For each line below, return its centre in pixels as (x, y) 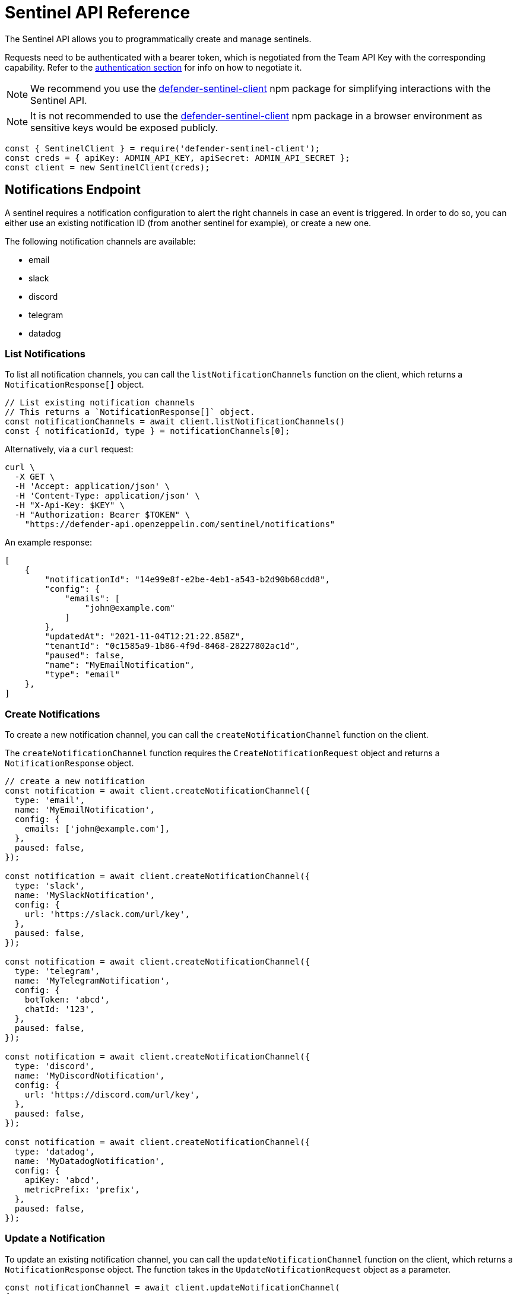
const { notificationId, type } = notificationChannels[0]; (148, 431)
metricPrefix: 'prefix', (82, 1190)
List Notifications (45, 353)
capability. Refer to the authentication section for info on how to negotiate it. (153, 67)
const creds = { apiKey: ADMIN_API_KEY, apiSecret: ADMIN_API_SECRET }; (177, 158)
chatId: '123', (60, 1009)
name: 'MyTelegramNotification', (92, 981)
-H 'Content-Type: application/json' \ (107, 496)
